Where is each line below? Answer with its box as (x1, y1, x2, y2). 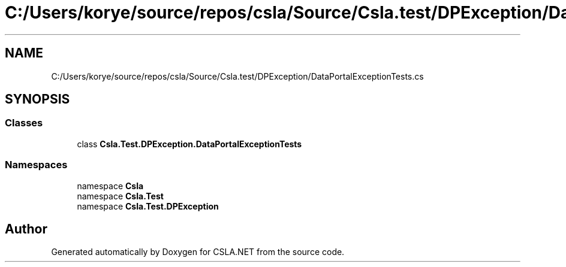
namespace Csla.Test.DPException (77, 201, 219, 211)
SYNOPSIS (5, 92, 70, 107)
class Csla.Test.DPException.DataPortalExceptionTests (77, 138, 302, 149)
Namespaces (5, 159, 68, 171)
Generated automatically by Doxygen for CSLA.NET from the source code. (51, 247, 345, 257)
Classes (5, 117, 43, 129)
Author (5, 221, 47, 236)
